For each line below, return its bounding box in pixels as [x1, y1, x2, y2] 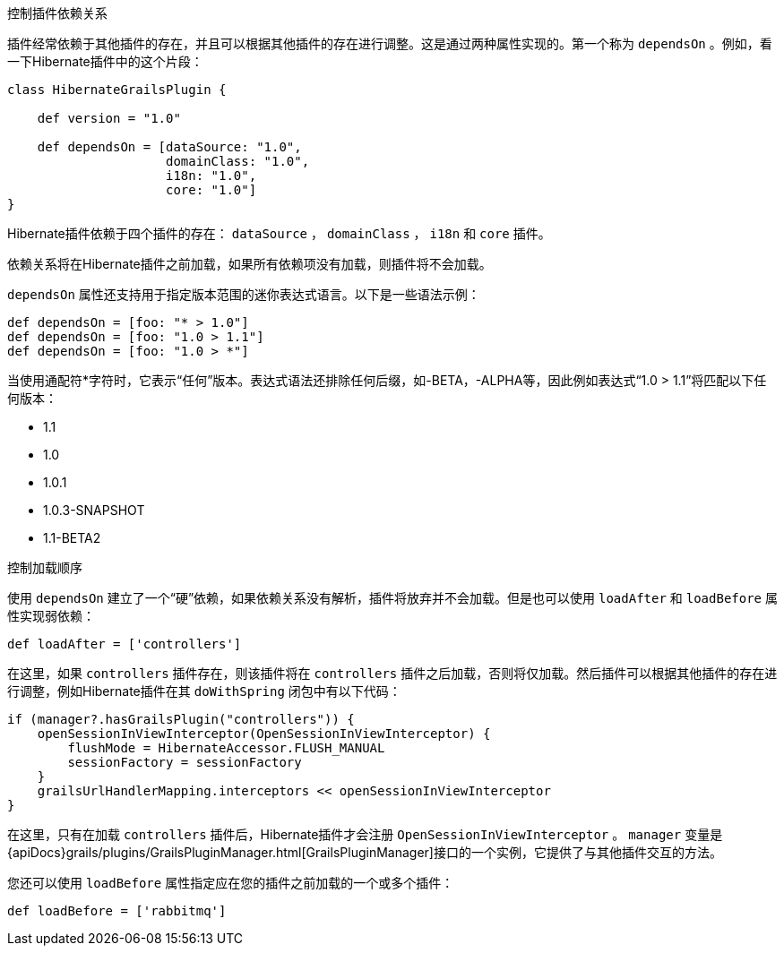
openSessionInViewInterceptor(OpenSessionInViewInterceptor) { [37, 726, 491, 741]
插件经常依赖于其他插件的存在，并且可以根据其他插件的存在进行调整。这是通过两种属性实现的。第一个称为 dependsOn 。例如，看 [7, 36, 772, 51]
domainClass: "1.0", [166, 154, 310, 168]
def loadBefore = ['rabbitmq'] [7, 904, 227, 918]
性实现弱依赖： [7, 608, 95, 623]
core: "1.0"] [166, 183, 257, 197]
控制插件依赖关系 [7, 5, 108, 21]
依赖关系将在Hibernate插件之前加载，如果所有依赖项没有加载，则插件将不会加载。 [7, 256, 492, 271]
